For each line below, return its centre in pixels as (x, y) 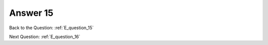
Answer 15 (31, 13)
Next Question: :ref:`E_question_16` (45, 37)
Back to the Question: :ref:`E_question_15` (51, 28)
